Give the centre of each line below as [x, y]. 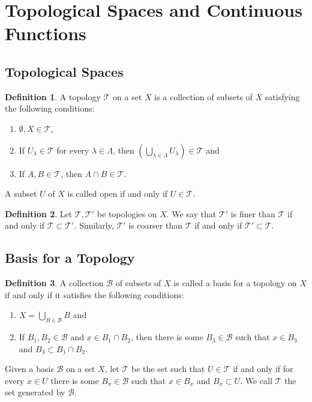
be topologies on [127, 213]
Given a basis [29, 369]
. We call [256, 380]
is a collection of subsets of [203, 96]
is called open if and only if [118, 193]
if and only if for [263, 369]
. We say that [191, 213]
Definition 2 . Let [39, 213]
